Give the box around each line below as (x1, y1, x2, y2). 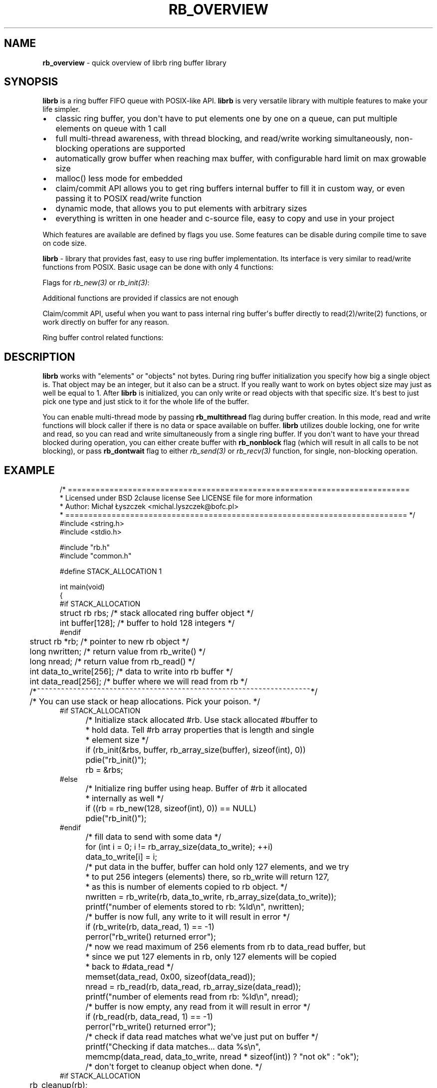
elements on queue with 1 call (55, 123, 167, 134)
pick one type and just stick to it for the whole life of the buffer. (42, 397, 249, 406)
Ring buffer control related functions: (42, 333, 164, 342)
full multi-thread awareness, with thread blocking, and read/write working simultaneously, (55, 133, 393, 144)
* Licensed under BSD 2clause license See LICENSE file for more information (59, 494, 313, 503)
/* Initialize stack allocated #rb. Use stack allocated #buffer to (85, 715, 318, 725)
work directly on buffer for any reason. (42, 318, 169, 327)
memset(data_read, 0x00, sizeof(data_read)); (85, 972, 256, 982)
